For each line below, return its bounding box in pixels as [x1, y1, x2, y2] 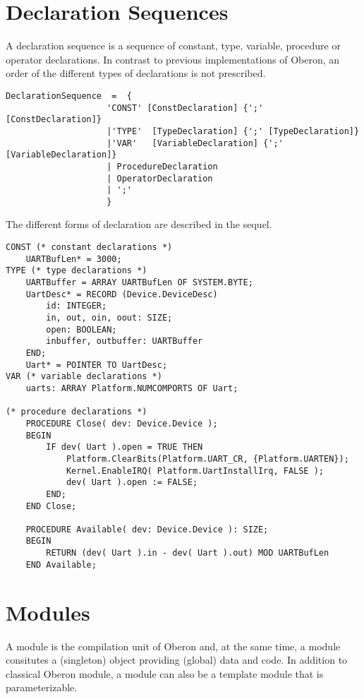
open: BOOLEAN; [46, 324, 117, 335]
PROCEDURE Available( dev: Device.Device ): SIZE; [25, 524, 269, 534]
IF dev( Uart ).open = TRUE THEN [46, 442, 203, 453]
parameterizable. [6, 680, 78, 695]
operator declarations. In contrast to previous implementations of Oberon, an [6, 52, 340, 66]
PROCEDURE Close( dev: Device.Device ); [25, 418, 218, 429]
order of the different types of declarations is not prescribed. [6, 66, 266, 80]
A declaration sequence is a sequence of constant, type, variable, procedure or [6, 38, 341, 53]
